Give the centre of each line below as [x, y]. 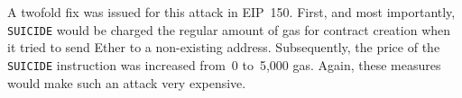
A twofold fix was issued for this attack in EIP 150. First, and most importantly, [231, 12]
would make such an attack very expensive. [127, 82]
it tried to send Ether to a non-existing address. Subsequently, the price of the [224, 47]
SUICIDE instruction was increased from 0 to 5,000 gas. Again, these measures [224, 64]
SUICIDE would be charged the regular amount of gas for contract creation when [229, 29]
